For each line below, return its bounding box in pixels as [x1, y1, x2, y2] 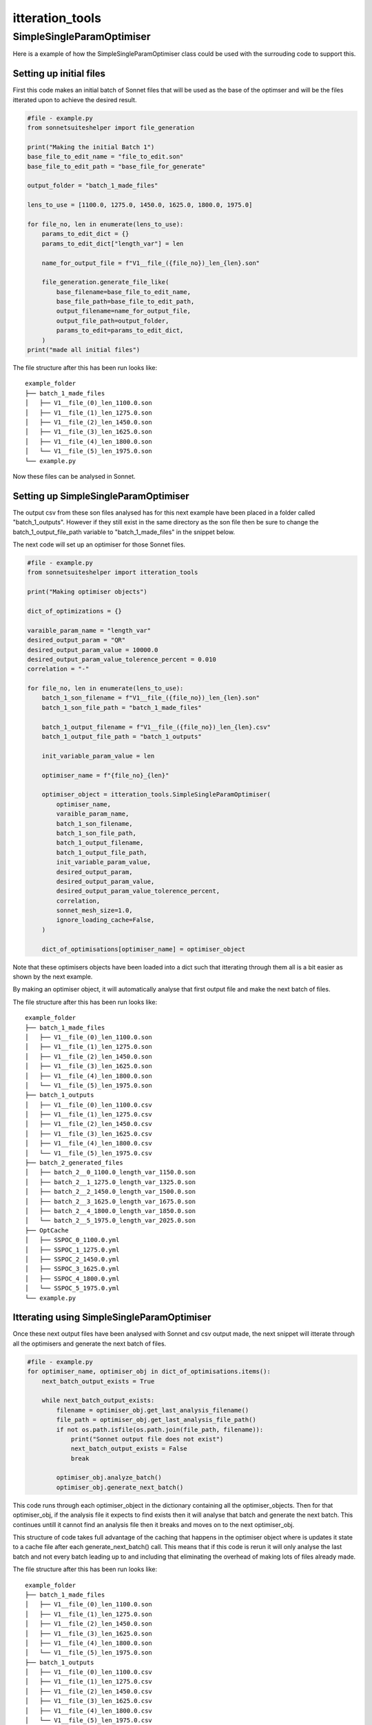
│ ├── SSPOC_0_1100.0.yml [25, 1236, 120, 1244]
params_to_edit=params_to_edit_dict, [56, 326, 184, 335]
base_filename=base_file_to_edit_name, [56, 288, 191, 296]
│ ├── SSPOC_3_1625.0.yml [25, 1265, 120, 1273]
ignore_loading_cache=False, [56, 916, 155, 924]
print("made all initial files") [27, 346, 141, 354]
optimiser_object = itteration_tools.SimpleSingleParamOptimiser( [41, 791, 271, 798]
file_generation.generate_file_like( [41, 278, 169, 286]
